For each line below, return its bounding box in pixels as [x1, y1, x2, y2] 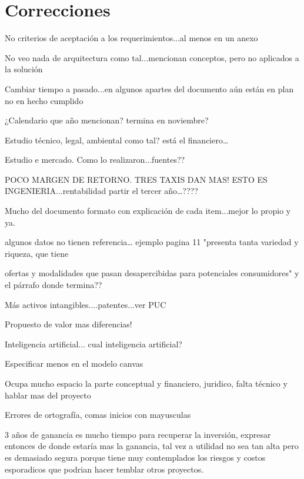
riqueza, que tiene [5, 247, 69, 259]
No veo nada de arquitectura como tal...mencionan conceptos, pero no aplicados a [5, 51, 299, 63]
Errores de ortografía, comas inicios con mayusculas [5, 408, 191, 421]
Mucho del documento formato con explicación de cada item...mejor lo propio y [5, 205, 291, 217]
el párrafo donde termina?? [5, 279, 102, 291]
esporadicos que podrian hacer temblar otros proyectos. [5, 463, 204, 475]
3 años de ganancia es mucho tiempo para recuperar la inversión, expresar [5, 428, 271, 440]
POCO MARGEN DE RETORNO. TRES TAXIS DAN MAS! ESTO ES [5, 173, 268, 185]
